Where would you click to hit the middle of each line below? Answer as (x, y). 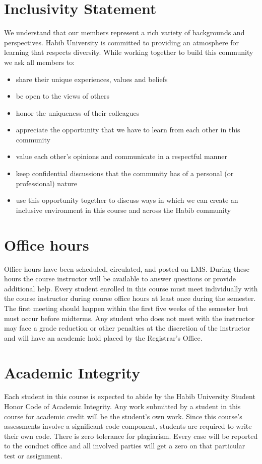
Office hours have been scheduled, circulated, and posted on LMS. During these (127, 268)
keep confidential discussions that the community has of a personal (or (125, 173)
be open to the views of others (63, 96)
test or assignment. (33, 455)
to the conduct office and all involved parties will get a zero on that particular (125, 446)
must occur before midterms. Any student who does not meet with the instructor (129, 318)
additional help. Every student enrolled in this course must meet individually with (131, 288)
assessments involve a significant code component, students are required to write (128, 426)
